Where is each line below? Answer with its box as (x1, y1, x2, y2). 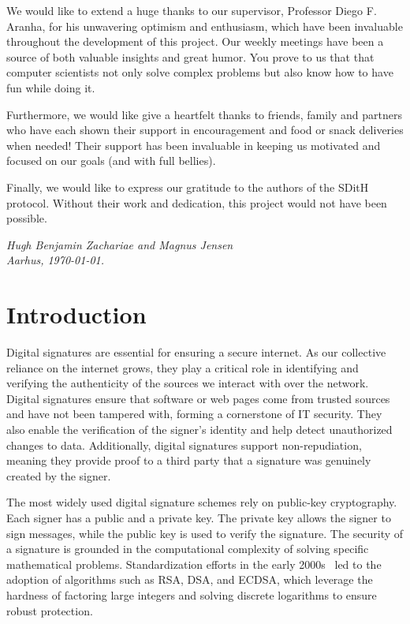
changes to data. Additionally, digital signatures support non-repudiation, (6, 436, 362, 453)
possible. (6, 210, 47, 226)
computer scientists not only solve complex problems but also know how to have (6, 64, 393, 80)
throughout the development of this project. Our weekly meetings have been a (6, 33, 384, 50)
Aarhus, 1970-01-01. (6, 252, 105, 268)
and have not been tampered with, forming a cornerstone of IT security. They (6, 405, 382, 422)
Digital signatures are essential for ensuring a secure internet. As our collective (6, 344, 386, 361)
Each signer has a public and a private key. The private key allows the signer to (6, 509, 391, 525)
